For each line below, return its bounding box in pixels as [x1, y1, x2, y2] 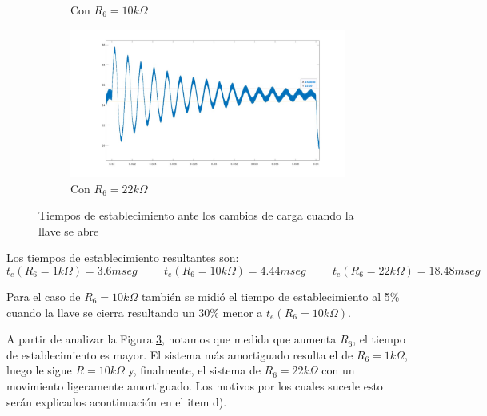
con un [321, 362, 355, 378]
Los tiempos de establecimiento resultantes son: [6, 249, 239, 266]
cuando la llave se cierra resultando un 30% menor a [6, 303, 263, 320]
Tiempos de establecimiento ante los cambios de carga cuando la [38, 207, 354, 224]
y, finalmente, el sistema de [128, 362, 261, 378]
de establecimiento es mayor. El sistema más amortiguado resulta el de [6, 346, 353, 363]
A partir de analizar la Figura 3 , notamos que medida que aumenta [6, 331, 337, 347]
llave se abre [38, 222, 99, 239]
